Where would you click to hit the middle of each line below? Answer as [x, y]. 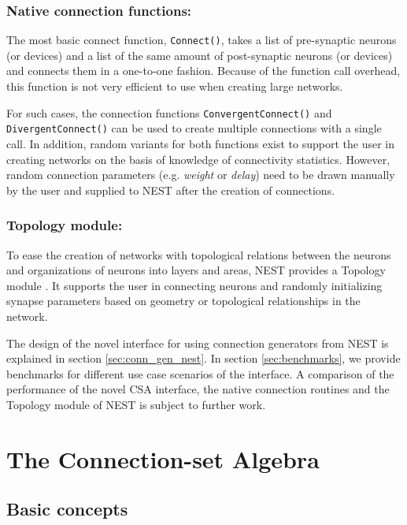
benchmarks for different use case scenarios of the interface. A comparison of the [200, 373]
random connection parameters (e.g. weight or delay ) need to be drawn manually [201, 175]
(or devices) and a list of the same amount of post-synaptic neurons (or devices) [200, 55]
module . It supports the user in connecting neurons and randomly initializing [194, 285]
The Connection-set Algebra [163, 458]
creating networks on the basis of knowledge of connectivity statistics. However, [198, 159]
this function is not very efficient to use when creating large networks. [175, 86]
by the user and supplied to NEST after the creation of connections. [171, 190]
